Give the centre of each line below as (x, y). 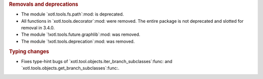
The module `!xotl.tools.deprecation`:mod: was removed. (78, 41)
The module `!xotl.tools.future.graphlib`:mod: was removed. (81, 34)
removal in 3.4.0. (38, 28)
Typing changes (29, 51)
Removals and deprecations (44, 4)
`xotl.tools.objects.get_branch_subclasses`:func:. (70, 68)
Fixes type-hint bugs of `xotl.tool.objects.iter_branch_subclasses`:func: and (97, 61)
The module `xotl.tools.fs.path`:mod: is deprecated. (73, 14)
